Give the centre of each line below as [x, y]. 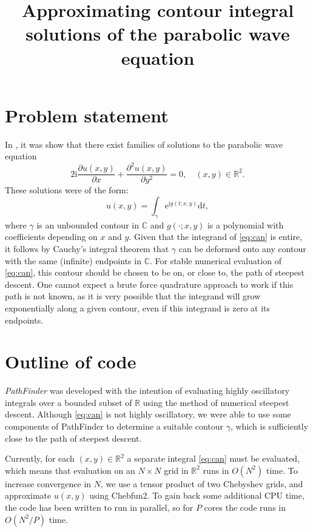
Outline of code [71, 361]
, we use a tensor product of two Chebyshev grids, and [202, 483]
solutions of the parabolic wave [158, 34]
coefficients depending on [51, 237]
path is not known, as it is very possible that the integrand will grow [133, 296]
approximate [28, 495]
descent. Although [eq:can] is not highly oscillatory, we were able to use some [148, 414]
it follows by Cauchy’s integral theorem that [87, 249]
